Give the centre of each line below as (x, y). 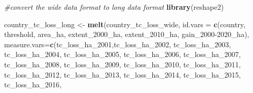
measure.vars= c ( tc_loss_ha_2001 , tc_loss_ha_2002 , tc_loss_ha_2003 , (118, 44)
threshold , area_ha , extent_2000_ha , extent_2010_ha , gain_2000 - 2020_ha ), (127, 34)
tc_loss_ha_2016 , (33, 85)
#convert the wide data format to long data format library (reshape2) (114, 7)
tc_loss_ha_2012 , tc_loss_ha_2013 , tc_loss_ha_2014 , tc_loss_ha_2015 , (123, 74)
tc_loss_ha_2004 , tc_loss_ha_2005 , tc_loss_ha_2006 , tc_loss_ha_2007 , (123, 54)
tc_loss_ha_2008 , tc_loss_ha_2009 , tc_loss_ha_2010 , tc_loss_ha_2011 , (123, 64)
